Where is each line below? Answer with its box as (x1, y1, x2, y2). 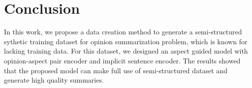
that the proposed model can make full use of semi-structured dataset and (4, 65, 227, 75)
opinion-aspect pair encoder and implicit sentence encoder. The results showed (4, 55, 241, 65)
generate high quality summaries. (4, 75, 104, 85)
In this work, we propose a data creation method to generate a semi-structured (4, 27, 242, 37)
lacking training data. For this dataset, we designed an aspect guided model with (4, 46, 248, 56)
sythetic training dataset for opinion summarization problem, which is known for (4, 36, 248, 46)
